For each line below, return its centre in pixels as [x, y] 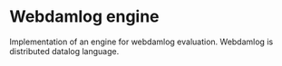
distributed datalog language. [64, 51]
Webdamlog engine [85, 17]
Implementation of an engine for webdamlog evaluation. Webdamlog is [141, 42]
